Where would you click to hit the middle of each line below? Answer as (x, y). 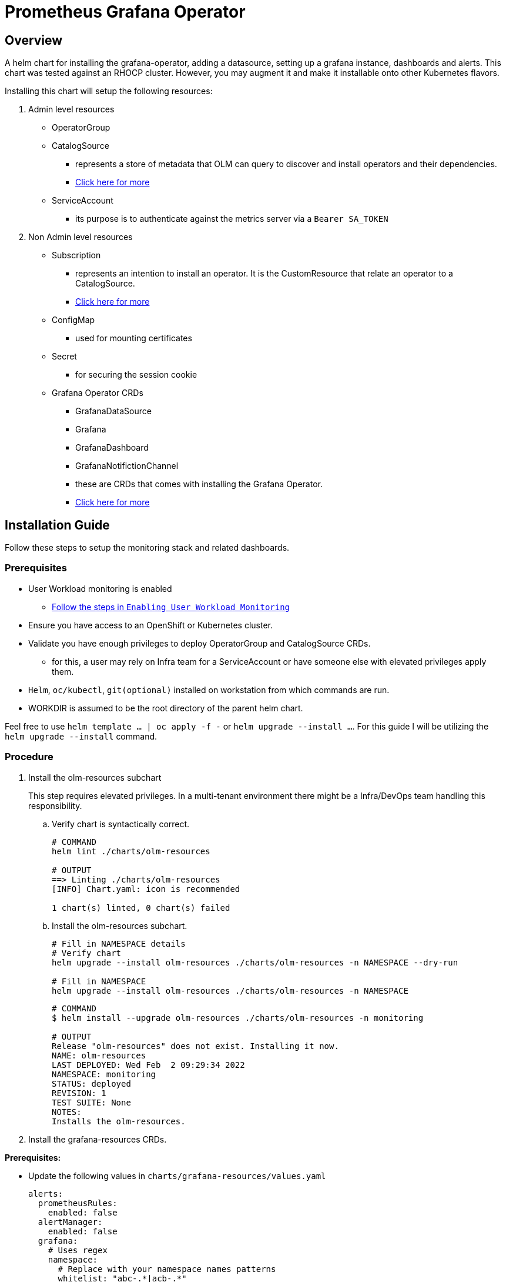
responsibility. (55, 805)
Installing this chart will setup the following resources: (109, 91)
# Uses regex (78, 1250)
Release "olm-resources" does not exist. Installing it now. (195, 1046)
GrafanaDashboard (112, 448)
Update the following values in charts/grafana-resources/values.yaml (177, 1176)
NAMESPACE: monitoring (104, 1074)
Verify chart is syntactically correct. (121, 824)
